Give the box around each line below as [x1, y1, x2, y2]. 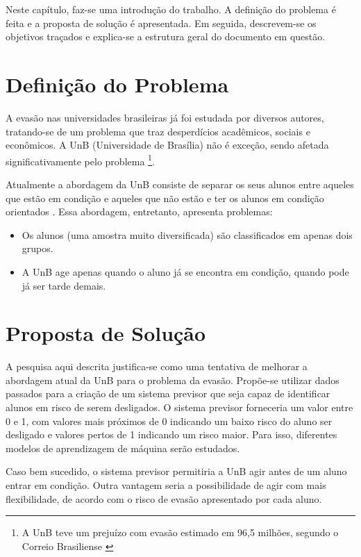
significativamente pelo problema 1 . [6, 151, 155, 168]
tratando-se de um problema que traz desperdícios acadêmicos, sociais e [6, 124, 310, 138]
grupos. [22, 241, 53, 256]
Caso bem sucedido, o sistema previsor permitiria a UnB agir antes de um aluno [6, 464, 347, 479]
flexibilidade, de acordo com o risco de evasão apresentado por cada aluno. [6, 491, 322, 506]
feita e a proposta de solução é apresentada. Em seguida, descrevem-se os [6, 15, 317, 30]
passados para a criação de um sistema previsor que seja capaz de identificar [6, 386, 330, 401]
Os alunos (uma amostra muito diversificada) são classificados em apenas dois [22, 227, 353, 242]
